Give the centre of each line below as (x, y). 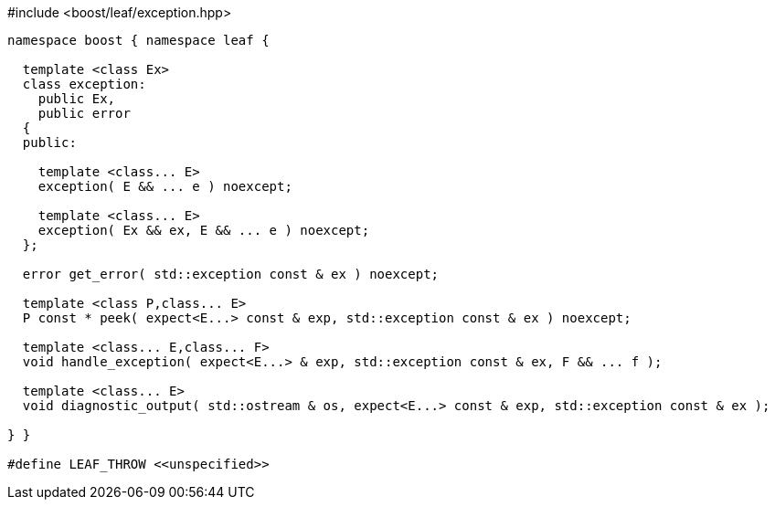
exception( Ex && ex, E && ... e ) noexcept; (204, 230)
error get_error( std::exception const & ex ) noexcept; (231, 274)
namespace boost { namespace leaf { (138, 40)
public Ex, (77, 99)
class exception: (84, 84)
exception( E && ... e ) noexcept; (165, 186)
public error (84, 113)
